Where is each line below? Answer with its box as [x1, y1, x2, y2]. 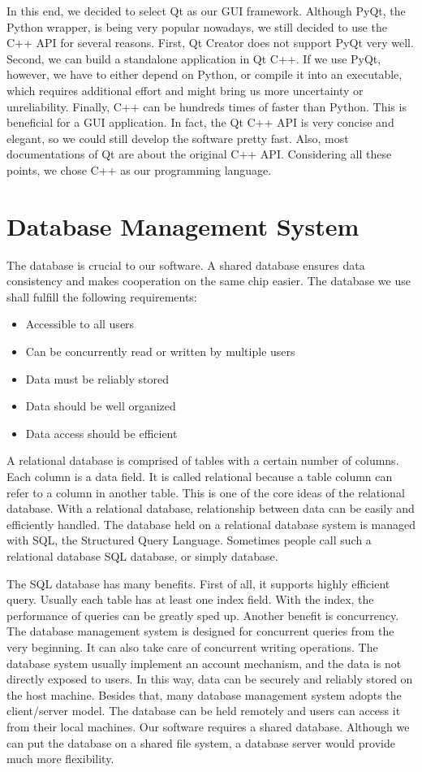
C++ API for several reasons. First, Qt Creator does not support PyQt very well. [6, 34, 414, 51]
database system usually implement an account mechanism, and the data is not [6, 654, 402, 671]
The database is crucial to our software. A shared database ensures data [6, 256, 365, 273]
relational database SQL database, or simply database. [6, 547, 278, 564]
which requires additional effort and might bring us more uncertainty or [6, 81, 364, 98]
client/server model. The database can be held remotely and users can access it [6, 702, 401, 719]
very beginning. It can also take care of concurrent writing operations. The [6, 638, 378, 655]
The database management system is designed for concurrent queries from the [6, 622, 394, 640]
